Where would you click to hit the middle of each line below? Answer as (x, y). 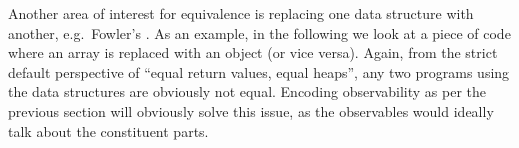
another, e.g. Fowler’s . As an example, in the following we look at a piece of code (259, 32)
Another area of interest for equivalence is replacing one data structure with (241, 13)
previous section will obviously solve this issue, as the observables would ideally (251, 110)
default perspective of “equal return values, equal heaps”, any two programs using (259, 71)
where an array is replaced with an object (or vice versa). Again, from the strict (253, 52)
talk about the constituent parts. (108, 130)
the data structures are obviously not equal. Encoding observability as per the (247, 91)
